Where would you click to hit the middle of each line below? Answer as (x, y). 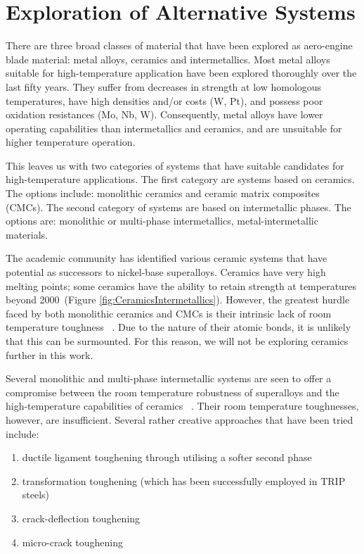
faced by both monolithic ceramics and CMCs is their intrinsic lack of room (169, 313)
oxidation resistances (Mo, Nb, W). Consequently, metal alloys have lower (164, 114)
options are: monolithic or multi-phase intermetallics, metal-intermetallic (162, 221)
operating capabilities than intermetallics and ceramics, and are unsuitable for (174, 128)
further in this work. (50, 354)
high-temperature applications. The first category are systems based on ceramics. (180, 179)
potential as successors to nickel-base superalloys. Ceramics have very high (166, 272)
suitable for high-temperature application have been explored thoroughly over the (181, 73)
